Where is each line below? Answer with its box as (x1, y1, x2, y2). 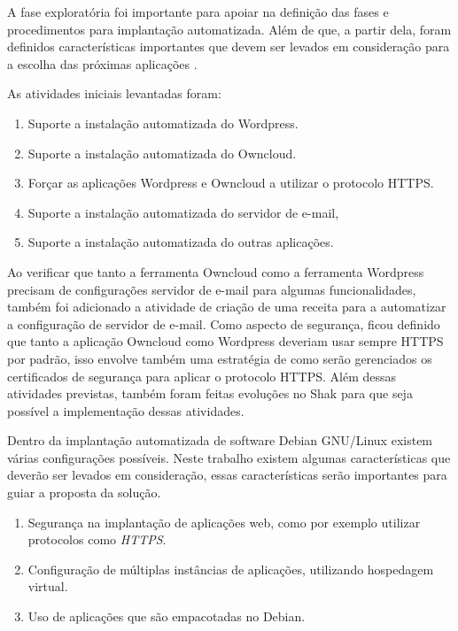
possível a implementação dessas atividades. (7, 401, 245, 419)
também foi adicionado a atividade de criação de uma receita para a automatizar (7, 297, 446, 316)
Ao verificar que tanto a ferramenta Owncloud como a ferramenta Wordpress (7, 262, 424, 281)
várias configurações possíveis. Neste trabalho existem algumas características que (7, 448, 451, 466)
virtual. (27, 577, 68, 596)
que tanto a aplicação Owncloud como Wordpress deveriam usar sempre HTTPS (7, 332, 444, 350)
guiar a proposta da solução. (7, 483, 161, 502)
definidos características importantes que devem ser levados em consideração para (7, 37, 450, 56)
